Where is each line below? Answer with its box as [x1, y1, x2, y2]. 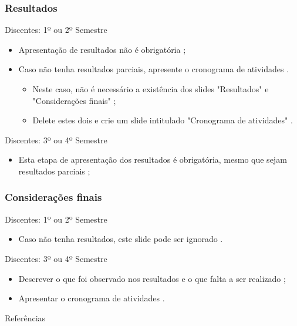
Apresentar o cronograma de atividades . [18, 292, 165, 304]
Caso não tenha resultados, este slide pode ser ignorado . [18, 233, 223, 245]
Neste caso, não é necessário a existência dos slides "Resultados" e [32, 83, 269, 95]
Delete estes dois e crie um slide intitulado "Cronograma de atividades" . [32, 114, 293, 126]
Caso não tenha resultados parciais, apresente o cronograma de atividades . [18, 63, 289, 75]
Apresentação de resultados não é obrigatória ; [18, 43, 186, 55]
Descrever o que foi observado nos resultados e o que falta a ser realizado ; [18, 272, 286, 284]
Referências [5, 311, 46, 324]
